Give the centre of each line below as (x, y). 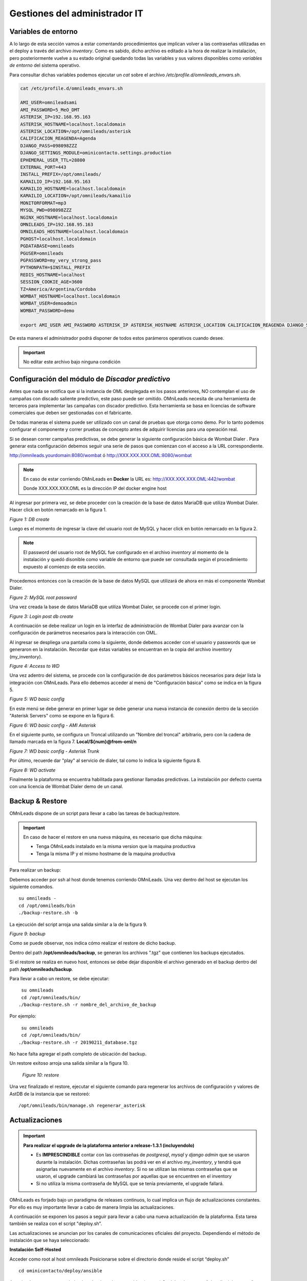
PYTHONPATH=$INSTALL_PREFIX (55, 267)
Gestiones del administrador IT (76, 13)
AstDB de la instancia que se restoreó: (50, 1093)
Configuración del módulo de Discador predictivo (90, 379)
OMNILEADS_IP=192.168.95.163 (57, 225)
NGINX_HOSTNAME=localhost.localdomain (69, 217)
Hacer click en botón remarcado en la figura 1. (58, 510)
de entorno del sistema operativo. (45, 65)
